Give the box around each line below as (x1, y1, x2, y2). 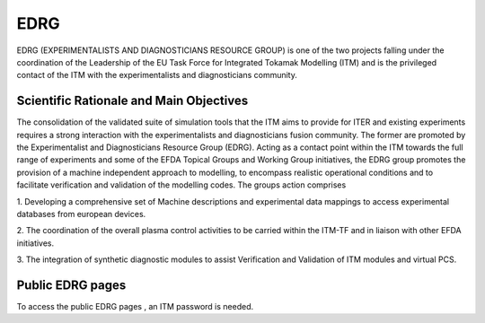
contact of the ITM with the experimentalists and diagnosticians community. (16, 70, 298, 81)
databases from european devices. (16, 208, 146, 219)
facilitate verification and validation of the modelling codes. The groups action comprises (16, 179, 347, 190)
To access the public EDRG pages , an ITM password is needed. (16, 301, 254, 312)
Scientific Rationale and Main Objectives (16, 93, 249, 109)
